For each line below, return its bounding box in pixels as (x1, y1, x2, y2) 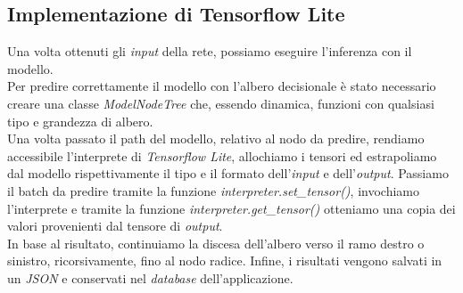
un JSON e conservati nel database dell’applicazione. (7, 268, 294, 287)
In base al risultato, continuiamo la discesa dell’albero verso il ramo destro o (7, 233, 425, 252)
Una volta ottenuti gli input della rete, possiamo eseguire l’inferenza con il (7, 42, 412, 61)
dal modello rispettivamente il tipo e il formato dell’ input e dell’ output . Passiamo (7, 164, 449, 183)
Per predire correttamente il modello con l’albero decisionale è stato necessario (7, 77, 436, 95)
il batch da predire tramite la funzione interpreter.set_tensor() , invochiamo (7, 181, 419, 199)
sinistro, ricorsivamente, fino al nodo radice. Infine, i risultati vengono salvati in (7, 251, 442, 270)
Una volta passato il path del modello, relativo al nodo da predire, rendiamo (7, 129, 425, 148)
